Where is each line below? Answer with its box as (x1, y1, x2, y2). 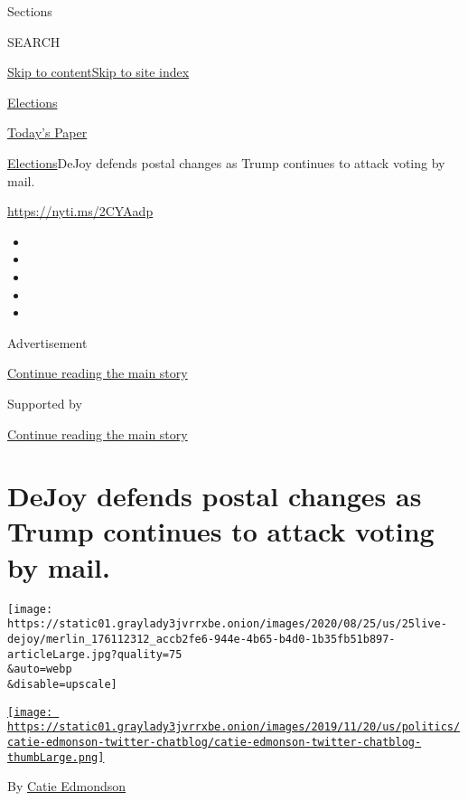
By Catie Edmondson (7, 777, 126, 796)
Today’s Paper (7, 123, 88, 142)
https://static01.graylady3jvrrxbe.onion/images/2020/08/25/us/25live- (7, 617, 447, 631)
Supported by (7, 393, 82, 412)
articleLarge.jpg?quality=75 (7, 647, 183, 661)
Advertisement (7, 333, 88, 352)
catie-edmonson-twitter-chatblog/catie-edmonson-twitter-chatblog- (7, 735, 422, 749)
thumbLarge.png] (7, 750, 105, 764)
